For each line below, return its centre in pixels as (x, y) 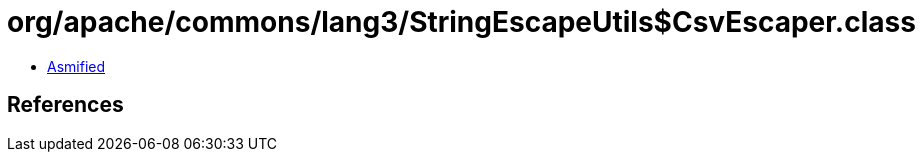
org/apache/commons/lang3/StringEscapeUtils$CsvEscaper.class (461, 22)
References (65, 105)
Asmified (76, 66)
